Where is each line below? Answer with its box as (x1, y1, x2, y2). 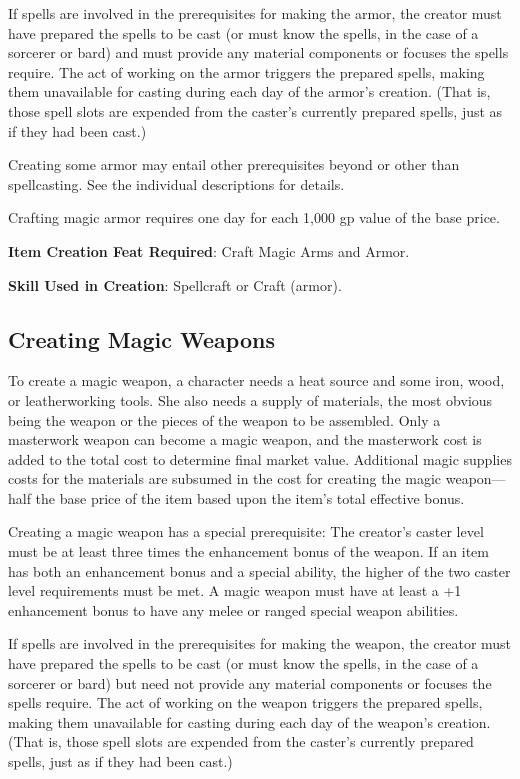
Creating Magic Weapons (8, 323, 275, 354)
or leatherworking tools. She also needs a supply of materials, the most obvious (8, 389, 493, 410)
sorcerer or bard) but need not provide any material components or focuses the (8, 672, 492, 693)
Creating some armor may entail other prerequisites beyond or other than (8, 154, 460, 175)
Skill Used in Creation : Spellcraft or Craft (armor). (8, 274, 342, 295)
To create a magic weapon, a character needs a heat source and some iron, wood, (8, 370, 505, 391)
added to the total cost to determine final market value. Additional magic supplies (8, 448, 512, 469)
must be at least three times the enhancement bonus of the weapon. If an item (8, 541, 489, 562)
